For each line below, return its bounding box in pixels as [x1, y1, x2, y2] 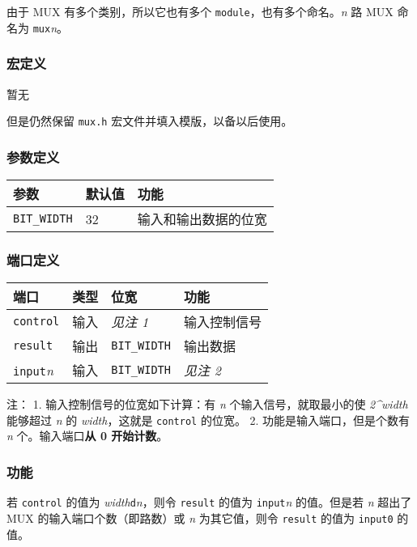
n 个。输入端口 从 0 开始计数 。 [6, 427, 168, 444]
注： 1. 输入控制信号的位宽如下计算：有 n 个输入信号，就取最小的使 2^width [6, 396, 408, 413]
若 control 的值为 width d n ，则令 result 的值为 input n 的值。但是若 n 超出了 [6, 494, 412, 511]
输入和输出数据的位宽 [137, 210, 267, 228]
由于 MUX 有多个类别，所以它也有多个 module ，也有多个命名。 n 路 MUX [6, 3, 394, 19]
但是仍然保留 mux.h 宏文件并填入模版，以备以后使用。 [6, 112, 293, 129]
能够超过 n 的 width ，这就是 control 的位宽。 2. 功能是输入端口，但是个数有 [6, 411, 411, 428]
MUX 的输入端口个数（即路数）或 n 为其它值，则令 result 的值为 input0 [6, 509, 394, 526]
